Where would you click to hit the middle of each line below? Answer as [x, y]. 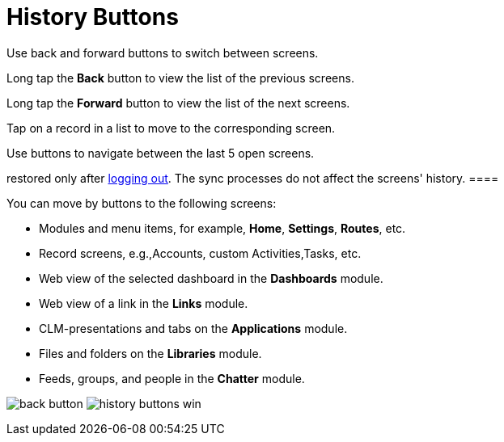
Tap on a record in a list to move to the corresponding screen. [171, 128]
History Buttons [93, 17]
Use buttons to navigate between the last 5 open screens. [161, 153]
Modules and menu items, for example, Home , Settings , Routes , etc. [222, 228]
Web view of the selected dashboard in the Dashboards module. [211, 278]
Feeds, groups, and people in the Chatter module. [172, 378]
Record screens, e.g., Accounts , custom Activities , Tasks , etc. [200, 253]
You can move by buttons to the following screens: [142, 203]
